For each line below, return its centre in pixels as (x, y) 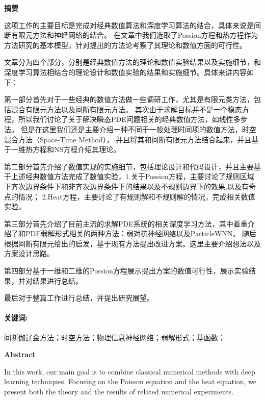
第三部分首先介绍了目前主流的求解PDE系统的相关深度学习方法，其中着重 (126, 223)
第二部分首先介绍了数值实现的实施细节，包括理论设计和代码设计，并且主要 (129, 166)
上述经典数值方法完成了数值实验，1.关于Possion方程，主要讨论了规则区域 (132, 176)
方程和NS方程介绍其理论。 (76, 149)
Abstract (20, 354)
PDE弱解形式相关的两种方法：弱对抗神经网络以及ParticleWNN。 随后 (141, 233)
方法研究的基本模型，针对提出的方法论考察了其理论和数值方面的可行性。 (125, 45)
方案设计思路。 (29, 253)
